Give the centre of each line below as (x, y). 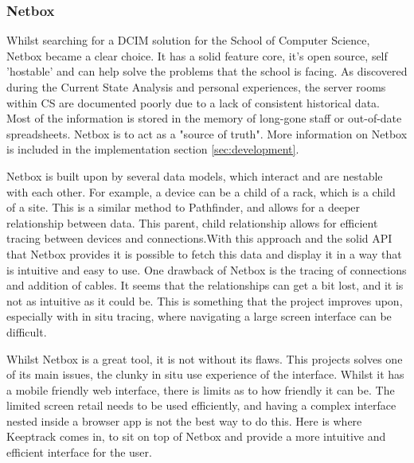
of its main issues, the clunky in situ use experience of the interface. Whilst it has (205, 374)
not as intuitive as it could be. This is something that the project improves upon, (205, 300)
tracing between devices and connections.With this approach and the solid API (199, 238)
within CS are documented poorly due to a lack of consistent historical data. (193, 102)
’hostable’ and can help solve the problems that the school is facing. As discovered (207, 71)
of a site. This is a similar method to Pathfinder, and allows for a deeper (184, 207)
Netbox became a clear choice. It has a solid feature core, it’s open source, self (197, 55)
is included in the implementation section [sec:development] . (153, 149)
